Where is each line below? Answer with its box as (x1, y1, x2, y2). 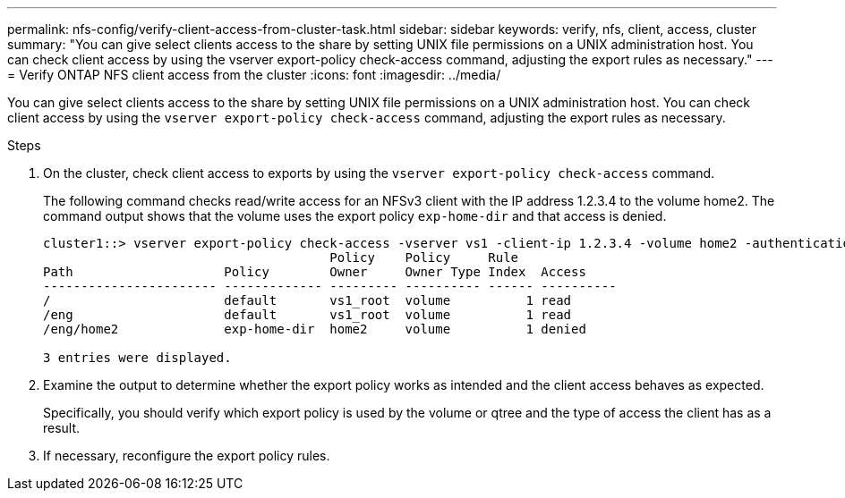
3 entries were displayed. (43, 350, 232, 365)
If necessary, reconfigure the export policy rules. (43, 448, 330, 463)
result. (43, 420, 81, 435)
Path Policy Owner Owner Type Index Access (43, 265, 586, 279)
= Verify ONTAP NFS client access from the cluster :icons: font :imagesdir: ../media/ (7, 67, 501, 82)
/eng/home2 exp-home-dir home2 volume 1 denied (43, 322, 586, 336)
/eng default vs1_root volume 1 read (43, 308, 572, 322)
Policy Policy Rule (329, 250, 519, 265)
